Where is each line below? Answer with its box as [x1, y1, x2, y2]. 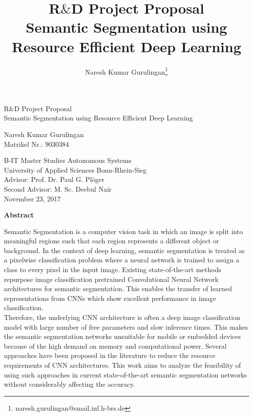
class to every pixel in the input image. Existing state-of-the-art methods [4, 264, 221, 275]
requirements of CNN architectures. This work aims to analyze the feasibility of [4, 360, 241, 370]
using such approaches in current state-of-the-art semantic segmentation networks [4, 369, 247, 379]
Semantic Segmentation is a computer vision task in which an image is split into [4, 226, 243, 236]
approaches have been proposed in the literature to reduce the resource [4, 350, 216, 360]
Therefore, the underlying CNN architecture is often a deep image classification [4, 312, 240, 322]
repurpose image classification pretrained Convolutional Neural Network [4, 274, 219, 284]
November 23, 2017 [4, 193, 61, 203]
